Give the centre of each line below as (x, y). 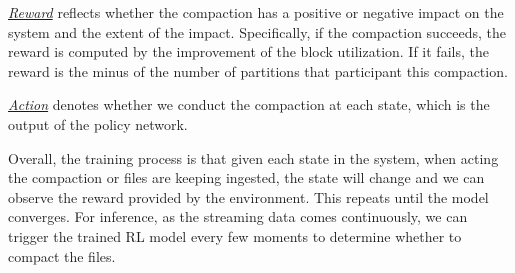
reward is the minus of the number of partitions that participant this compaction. (258, 70)
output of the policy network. (98, 123)
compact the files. (62, 255)
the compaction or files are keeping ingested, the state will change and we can (246, 177)
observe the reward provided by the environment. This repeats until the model (248, 196)
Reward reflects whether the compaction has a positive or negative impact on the (256, 12)
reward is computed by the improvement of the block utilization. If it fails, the (248, 51)
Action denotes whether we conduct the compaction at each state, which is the (249, 104)
